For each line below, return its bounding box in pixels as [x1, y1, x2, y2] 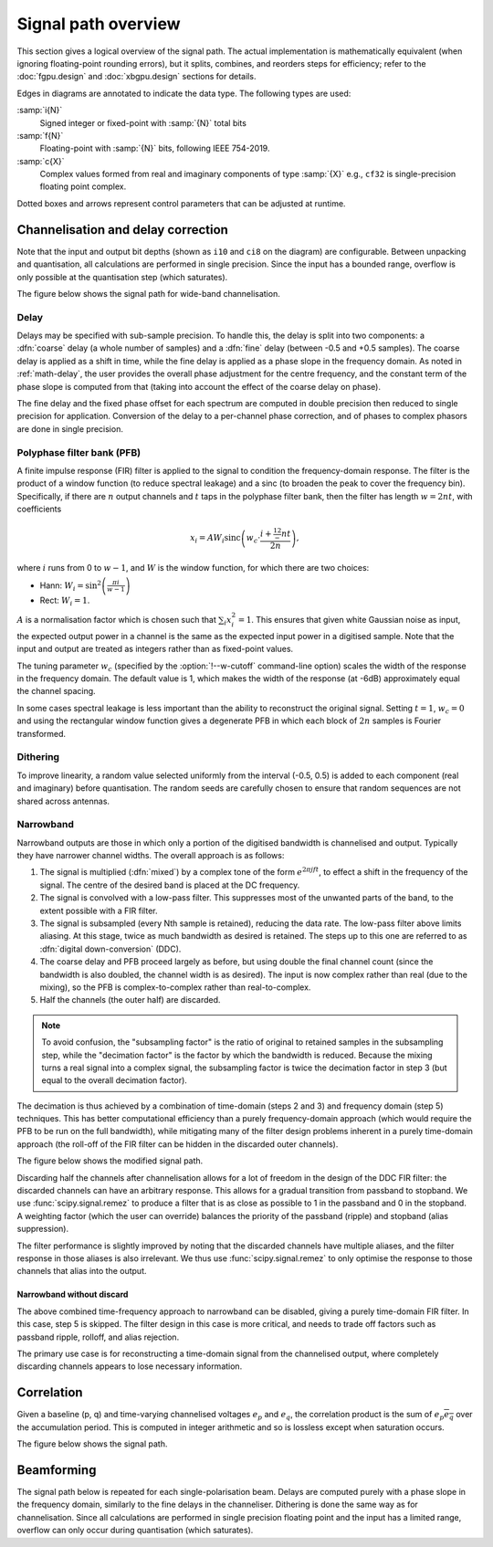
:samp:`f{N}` [16, 130, 64, 141]
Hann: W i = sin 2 [39, 579, 102, 593]
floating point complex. [39, 181, 127, 192]
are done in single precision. [16, 423, 123, 434]
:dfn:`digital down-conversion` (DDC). [39, 943, 182, 954]
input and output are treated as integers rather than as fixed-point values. [16, 644, 294, 655]
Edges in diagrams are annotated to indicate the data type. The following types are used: [16, 88, 351, 99]
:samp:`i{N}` [16, 105, 63, 116]
